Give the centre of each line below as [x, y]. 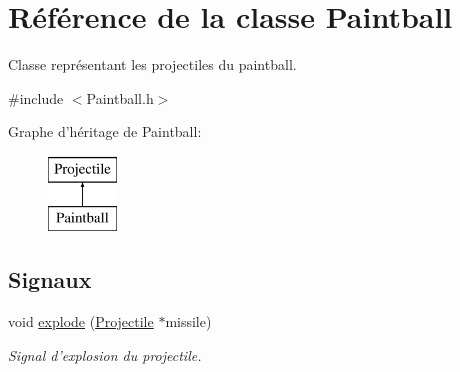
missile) [188, 321]
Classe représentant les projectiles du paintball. [152, 64]
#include [36, 97]
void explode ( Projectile [81, 321]
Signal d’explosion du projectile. [105, 354]
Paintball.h [120, 97]
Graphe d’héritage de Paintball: [105, 131]
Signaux [50, 279]
